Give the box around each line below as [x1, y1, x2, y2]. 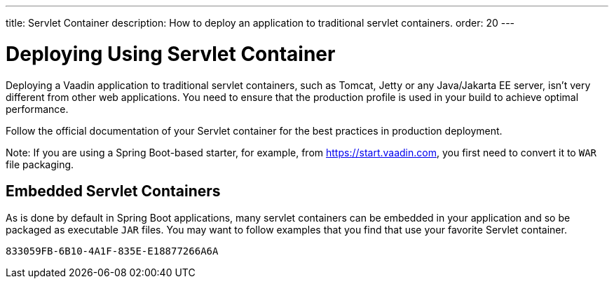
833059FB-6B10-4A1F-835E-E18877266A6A [6, 245, 219, 257]
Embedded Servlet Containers [6, 182, 221, 200]
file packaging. [6, 158, 74, 170]
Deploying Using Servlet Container [6, 41, 336, 66]
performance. [6, 102, 69, 115]
